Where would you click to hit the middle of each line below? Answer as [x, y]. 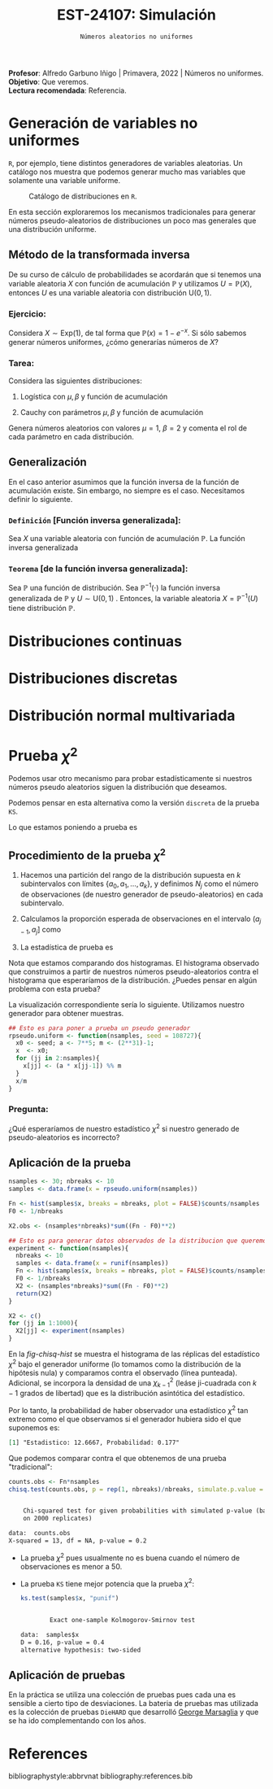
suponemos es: [34, 1427]
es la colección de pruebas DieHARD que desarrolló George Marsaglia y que [134, 1712]
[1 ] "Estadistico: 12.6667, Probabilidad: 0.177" [94, 1442]
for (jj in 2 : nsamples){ [58, 1058]
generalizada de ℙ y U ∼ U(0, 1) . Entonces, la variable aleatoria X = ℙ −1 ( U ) [133, 598]
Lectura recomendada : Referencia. [68, 90]
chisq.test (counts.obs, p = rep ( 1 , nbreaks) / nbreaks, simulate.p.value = [136, 1489]
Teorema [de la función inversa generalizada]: [98, 569]
